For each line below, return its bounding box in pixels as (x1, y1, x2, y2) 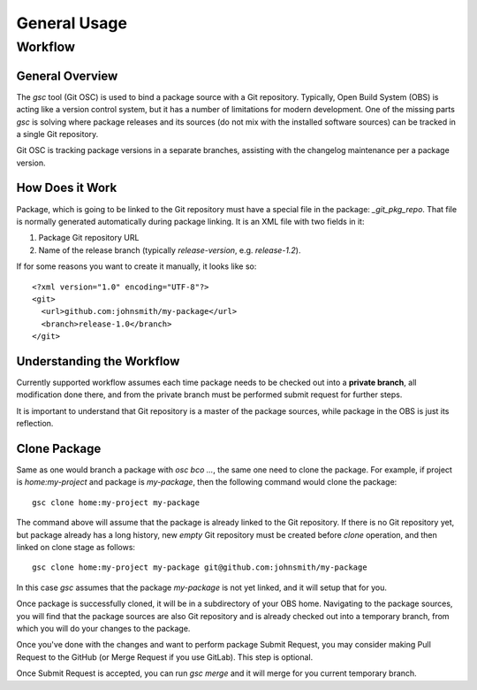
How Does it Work (16, 180, 117, 195)
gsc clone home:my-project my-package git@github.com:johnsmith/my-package (32, 563, 367, 572)
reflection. (16, 418, 54, 429)
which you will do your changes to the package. (16, 623, 191, 633)
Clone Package (16, 441, 102, 456)
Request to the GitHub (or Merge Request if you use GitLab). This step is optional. (16, 651, 314, 663)
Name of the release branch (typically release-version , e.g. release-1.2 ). (38, 244, 301, 256)
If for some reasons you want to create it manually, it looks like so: (16, 261, 257, 272)
